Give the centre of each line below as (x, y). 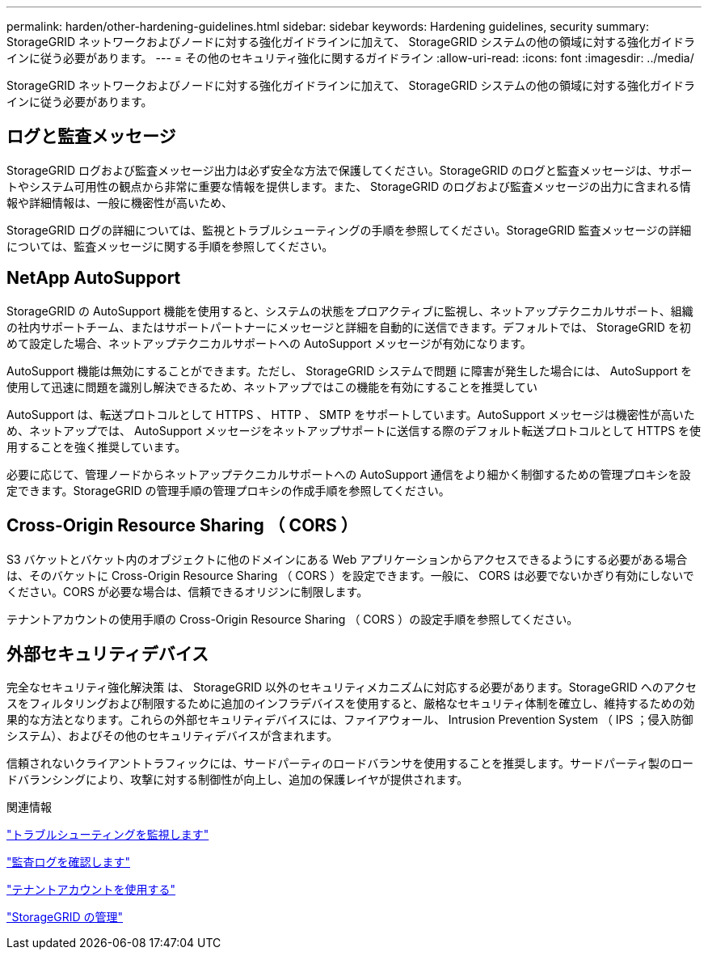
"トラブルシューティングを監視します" (108, 835)
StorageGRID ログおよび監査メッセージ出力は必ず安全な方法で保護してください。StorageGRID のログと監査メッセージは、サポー (350, 170)
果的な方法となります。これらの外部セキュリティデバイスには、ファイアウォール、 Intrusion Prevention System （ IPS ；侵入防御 (350, 720)
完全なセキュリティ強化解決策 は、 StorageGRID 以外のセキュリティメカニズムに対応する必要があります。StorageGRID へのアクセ (352, 687)
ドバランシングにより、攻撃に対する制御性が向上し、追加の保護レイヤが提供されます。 (238, 780)
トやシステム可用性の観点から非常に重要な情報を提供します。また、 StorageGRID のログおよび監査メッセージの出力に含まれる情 (349, 186)
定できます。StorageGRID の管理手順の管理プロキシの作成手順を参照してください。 (228, 490)
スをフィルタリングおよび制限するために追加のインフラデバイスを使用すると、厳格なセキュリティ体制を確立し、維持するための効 (351, 704)
